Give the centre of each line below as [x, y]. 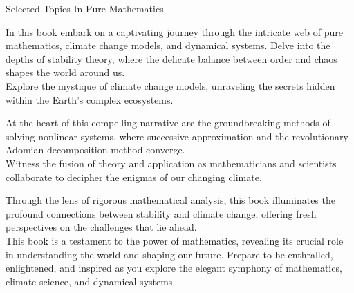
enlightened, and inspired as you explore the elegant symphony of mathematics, [174, 268]
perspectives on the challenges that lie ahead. [101, 227]
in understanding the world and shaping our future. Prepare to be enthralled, [169, 254]
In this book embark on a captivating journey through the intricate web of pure [174, 31]
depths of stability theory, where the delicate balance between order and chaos [171, 58]
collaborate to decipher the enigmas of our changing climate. [134, 177]
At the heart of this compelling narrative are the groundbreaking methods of [168, 123]
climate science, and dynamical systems [89, 281]
